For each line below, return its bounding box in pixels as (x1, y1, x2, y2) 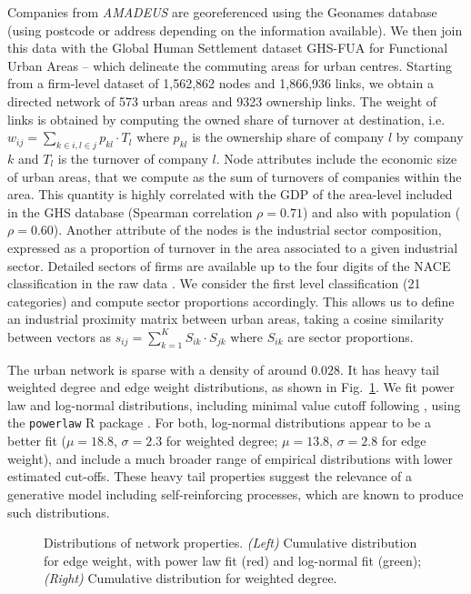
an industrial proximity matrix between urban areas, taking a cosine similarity (7, 309, 445, 328)
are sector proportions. (287, 327, 414, 346)
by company (396, 127, 464, 146)
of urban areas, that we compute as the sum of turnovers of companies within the (7, 166, 462, 186)
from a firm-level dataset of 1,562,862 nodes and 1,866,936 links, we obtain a (7, 74, 434, 93)
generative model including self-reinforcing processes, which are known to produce (7, 484, 464, 503)
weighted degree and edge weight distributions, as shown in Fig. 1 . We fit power (7, 378, 455, 397)
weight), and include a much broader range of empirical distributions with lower (7, 448, 454, 468)
